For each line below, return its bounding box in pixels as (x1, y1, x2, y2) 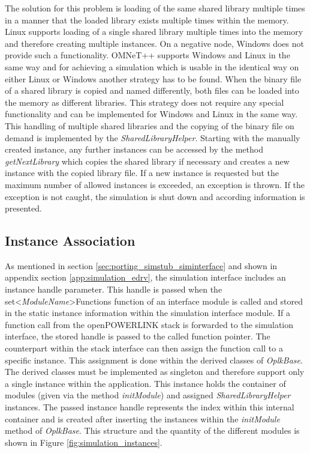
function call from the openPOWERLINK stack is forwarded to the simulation (5, 318, 294, 330)
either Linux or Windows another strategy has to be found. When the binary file (5, 72, 302, 85)
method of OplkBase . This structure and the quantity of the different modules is (5, 424, 300, 437)
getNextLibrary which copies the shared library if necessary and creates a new (5, 154, 290, 167)
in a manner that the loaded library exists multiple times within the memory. (5, 13, 289, 26)
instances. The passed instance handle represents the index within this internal (5, 401, 294, 413)
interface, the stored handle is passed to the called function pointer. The (5, 330, 270, 342)
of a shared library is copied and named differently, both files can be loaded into (5, 84, 299, 97)
